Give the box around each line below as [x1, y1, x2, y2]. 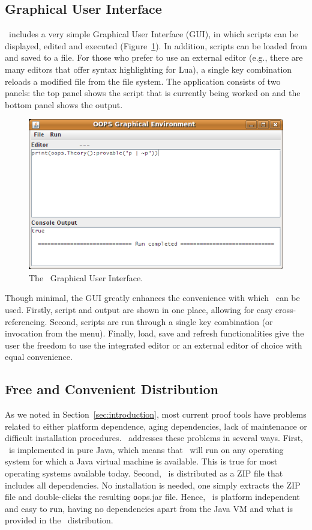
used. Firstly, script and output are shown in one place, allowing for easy [5, 303, 273, 315]
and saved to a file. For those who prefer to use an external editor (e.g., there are [5, 51, 303, 64]
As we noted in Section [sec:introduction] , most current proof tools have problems [5, 408, 307, 421]
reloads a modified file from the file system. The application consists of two [5, 75, 281, 87]
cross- [275, 303, 296, 315]
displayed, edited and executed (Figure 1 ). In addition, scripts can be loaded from [5, 39, 307, 52]
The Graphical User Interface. [29, 271, 143, 284]
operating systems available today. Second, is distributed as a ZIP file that [5, 467, 283, 480]
